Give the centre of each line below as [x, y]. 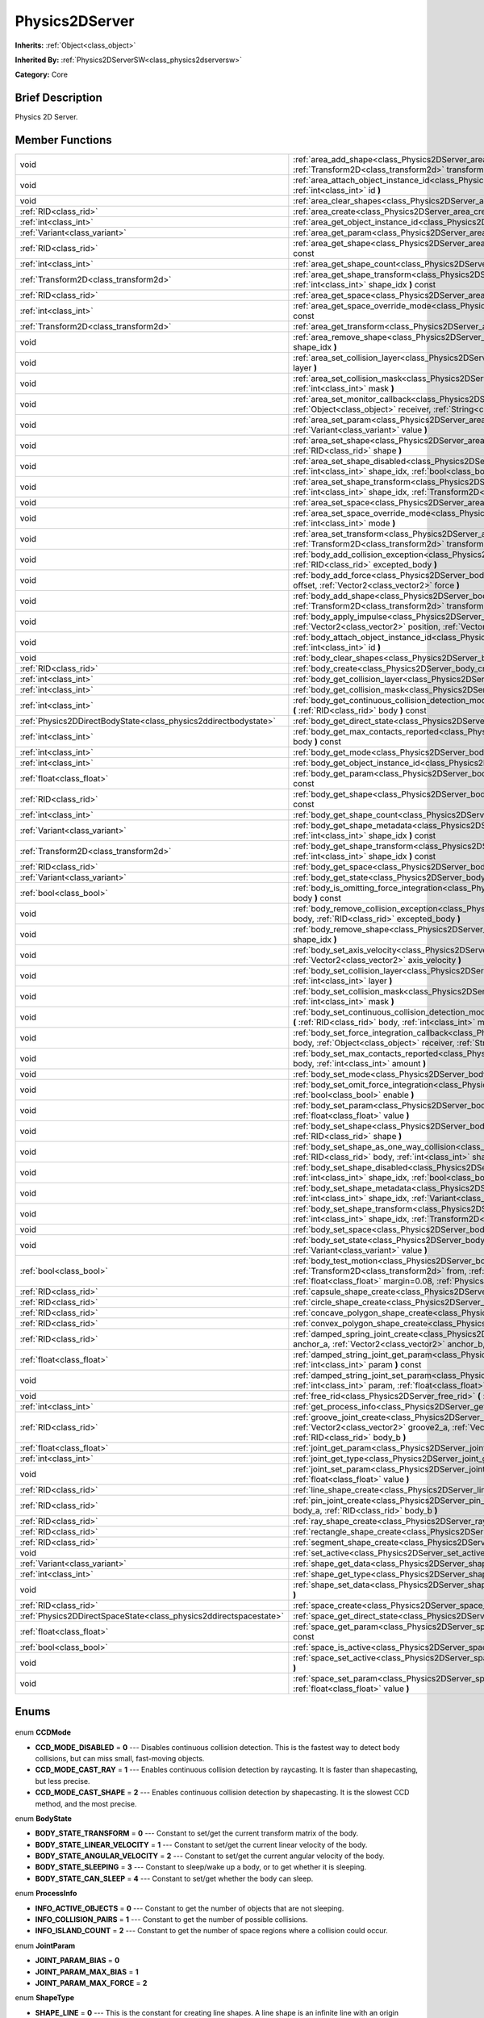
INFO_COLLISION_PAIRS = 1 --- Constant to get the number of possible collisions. [171, 1920]
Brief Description [58, 98]
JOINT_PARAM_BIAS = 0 [77, 1961]
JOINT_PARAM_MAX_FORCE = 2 [91, 1982]
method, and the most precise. [86, 1803]
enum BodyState [43, 1818]
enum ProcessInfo [46, 1894]
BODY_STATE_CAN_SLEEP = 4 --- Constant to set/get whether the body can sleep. [174, 1878]
